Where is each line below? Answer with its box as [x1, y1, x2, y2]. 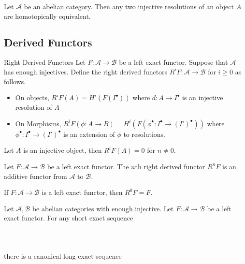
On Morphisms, [15, 118, 61, 128]
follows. [4, 76, 26, 86]
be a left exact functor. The [47, 161, 129, 171]
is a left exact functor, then [42, 187, 123, 197]
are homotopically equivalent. [4, 11, 91, 21]
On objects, [15, 92, 49, 103]
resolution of [15, 102, 52, 112]
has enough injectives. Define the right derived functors [4, 66, 168, 76]
